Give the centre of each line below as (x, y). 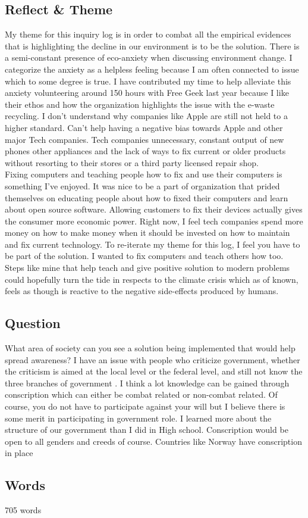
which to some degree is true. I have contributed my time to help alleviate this (148, 81)
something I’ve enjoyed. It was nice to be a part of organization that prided (142, 185)
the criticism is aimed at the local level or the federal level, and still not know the (154, 371)
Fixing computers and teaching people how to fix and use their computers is (144, 174)
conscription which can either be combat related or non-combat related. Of (141, 394)
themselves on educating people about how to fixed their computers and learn (147, 197)
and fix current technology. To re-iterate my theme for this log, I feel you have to (153, 244)
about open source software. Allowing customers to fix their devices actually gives (154, 209)
